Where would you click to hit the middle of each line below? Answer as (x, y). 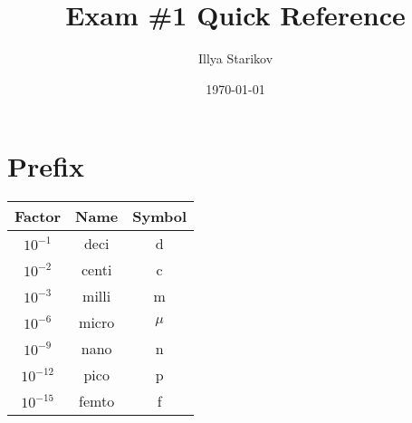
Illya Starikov (235, 58)
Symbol (160, 216)
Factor (38, 216)
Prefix (46, 166)
